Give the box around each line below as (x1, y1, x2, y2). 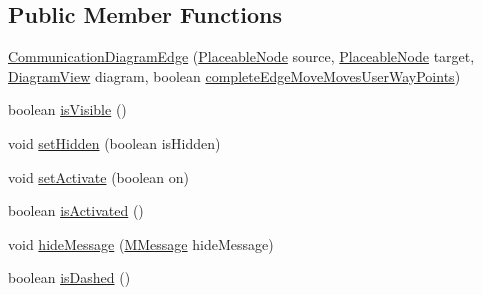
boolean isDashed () (8, 267, 131, 288)
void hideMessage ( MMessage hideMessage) (8, 233, 274, 254)
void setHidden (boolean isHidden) (8, 132, 221, 153)
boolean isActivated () (8, 200, 144, 221)
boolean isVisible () (8, 99, 127, 120)
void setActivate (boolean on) (8, 166, 189, 187)
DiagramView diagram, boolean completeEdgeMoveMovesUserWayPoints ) (8, 65, 461, 86)
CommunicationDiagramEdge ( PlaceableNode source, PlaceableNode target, (8, 46, 475, 67)
